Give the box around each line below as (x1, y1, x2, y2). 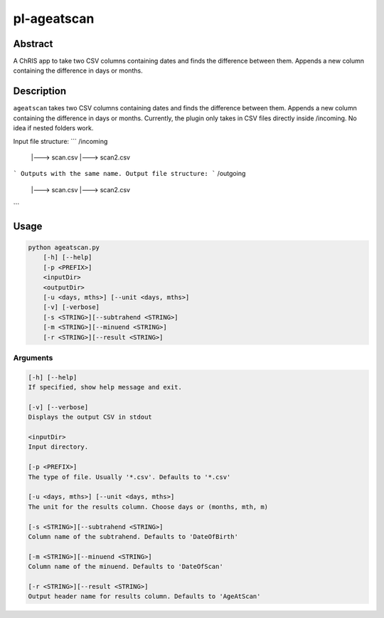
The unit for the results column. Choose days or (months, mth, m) (28, 503, 269, 510)
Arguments (13, 352, 53, 362)
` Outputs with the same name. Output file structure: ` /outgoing (13, 169, 246, 178)
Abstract (13, 38, 53, 50)
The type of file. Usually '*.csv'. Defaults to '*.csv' (28, 473, 231, 481)
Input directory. (28, 443, 89, 451)
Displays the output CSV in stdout (28, 413, 152, 421)
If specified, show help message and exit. (28, 383, 183, 392)
